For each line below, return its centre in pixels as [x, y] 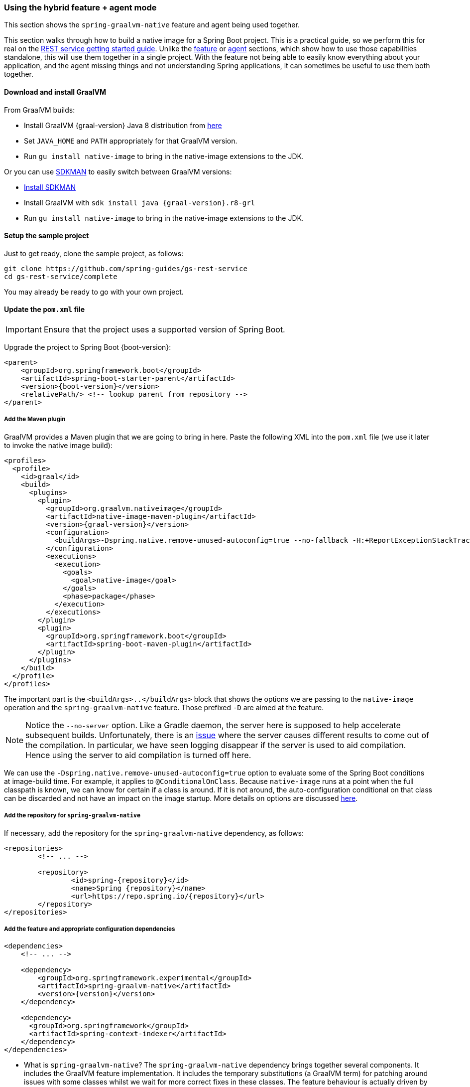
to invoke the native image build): [58, 445]
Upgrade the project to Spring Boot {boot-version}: [88, 347]
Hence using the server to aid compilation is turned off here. [138, 755]
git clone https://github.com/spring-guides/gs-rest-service [126, 268]
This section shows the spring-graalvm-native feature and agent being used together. [152, 25]
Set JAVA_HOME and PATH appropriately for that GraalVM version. [131, 141]
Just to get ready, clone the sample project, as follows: [94, 253]
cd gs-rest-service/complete [61, 276]
